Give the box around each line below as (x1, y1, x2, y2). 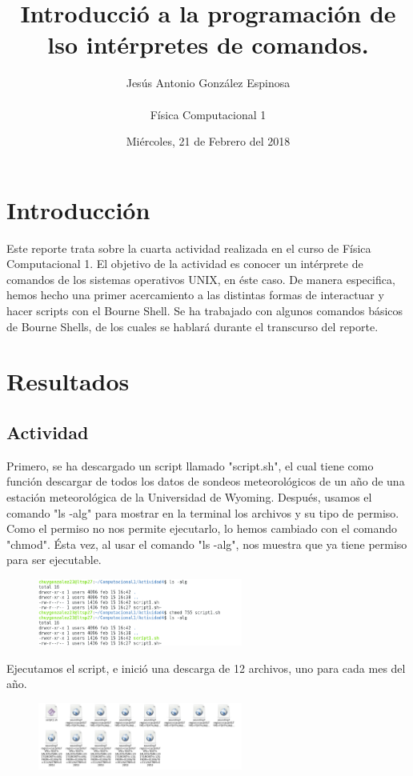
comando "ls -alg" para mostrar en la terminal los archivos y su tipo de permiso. (6, 504, 399, 521)
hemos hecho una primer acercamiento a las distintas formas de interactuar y (6, 286, 384, 303)
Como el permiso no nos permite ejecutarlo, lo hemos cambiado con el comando (6, 520, 397, 537)
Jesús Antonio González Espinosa (126, 74, 291, 91)
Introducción (6, 193, 150, 226)
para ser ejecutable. (6, 551, 102, 568)
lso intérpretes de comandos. (47, 28, 369, 61)
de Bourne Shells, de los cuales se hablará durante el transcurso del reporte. (6, 318, 379, 334)
